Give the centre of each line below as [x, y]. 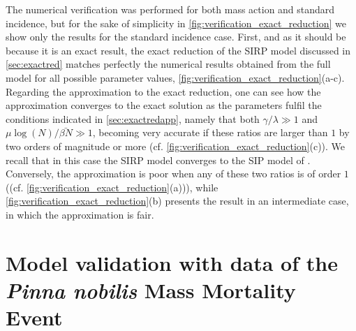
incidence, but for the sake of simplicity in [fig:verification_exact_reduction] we [176, 23]
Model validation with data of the [172, 262]
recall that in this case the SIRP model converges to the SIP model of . [158, 160]
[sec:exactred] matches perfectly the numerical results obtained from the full [168, 64]
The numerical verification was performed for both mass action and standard [170, 9]
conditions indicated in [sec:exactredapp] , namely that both [133, 118]
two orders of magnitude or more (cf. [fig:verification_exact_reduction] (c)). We [176, 146]
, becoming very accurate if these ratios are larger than [210, 132]
